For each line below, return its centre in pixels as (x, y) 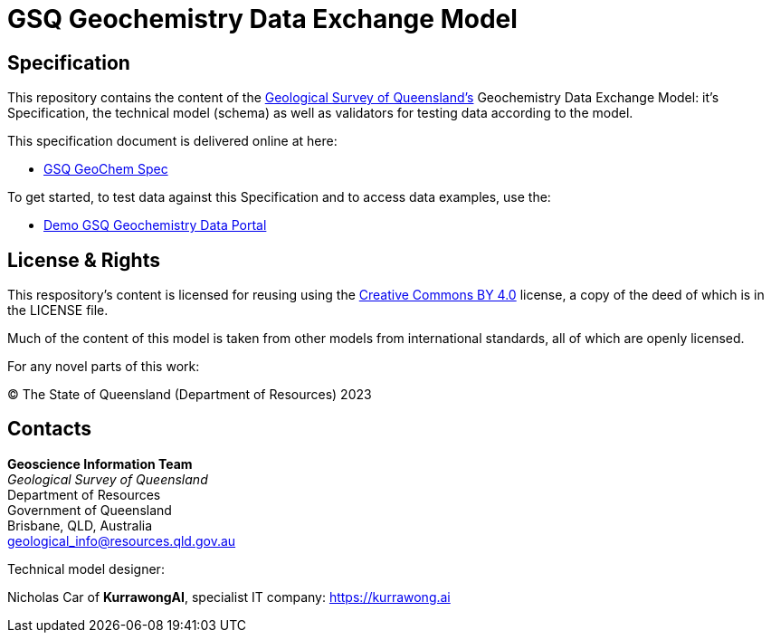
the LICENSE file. (58, 310)
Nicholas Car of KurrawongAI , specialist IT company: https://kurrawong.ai (229, 597)
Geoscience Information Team (100, 463)
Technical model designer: (86, 568)
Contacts (50, 429)
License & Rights (84, 260)
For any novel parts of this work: (104, 367)
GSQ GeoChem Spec (106, 169)
